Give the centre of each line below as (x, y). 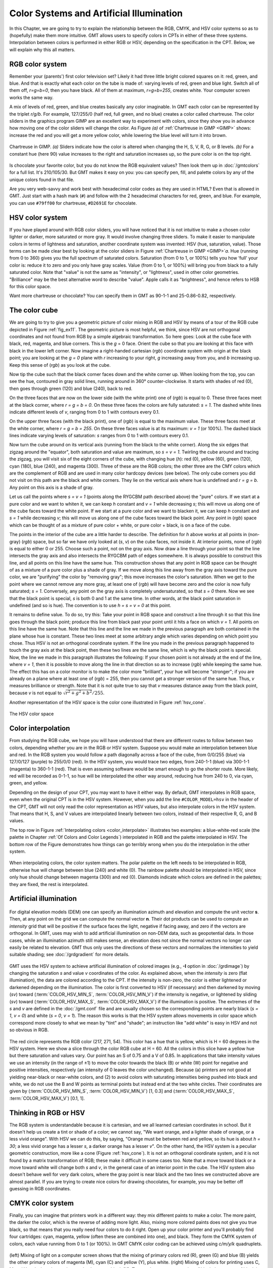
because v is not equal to (36, 693)
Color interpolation (40, 729)
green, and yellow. (28, 783)
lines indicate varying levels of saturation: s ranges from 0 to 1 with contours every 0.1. (99, 436)
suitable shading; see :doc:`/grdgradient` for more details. (70, 955)
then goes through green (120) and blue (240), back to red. (71, 389)
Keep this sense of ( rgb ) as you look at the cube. (60, 365)
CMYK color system (42, 1203)
